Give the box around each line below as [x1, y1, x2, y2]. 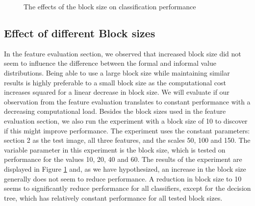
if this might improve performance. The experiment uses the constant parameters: [4, 125, 250, 135]
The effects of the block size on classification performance [24, 1, 196, 11]
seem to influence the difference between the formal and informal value [4, 58, 216, 68]
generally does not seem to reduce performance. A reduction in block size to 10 [4, 173, 242, 183]
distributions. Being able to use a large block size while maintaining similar [4, 67, 230, 77]
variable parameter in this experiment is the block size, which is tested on [4, 144, 226, 154]
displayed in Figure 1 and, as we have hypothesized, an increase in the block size [4, 163, 246, 174]
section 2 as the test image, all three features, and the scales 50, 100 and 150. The [4, 135, 251, 145]
